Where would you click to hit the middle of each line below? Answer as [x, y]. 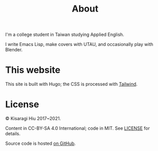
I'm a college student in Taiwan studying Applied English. [65, 35]
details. [13, 134]
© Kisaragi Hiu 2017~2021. [33, 119]
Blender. [14, 50]
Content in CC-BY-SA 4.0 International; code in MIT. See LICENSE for [78, 128]
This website [33, 70]
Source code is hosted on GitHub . [41, 143]
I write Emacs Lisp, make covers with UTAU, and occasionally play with [79, 44]
